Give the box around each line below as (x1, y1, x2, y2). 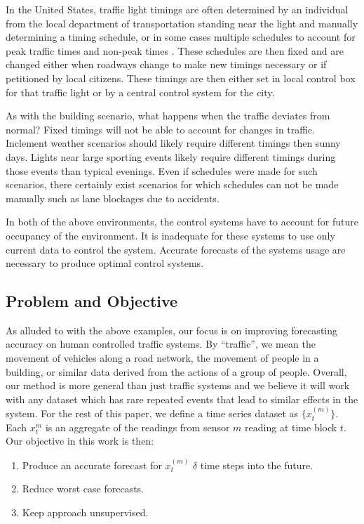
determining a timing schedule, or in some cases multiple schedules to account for (6, 30, 356, 44)
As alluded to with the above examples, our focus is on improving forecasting (6, 322, 338, 337)
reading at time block (245, 419, 337, 434)
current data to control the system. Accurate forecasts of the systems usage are (6, 242, 346, 256)
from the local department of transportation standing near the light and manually (6, 15, 358, 30)
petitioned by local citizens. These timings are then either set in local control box (6, 70, 356, 85)
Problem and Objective (6, 290, 178, 312)
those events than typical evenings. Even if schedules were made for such (6, 163, 318, 178)
